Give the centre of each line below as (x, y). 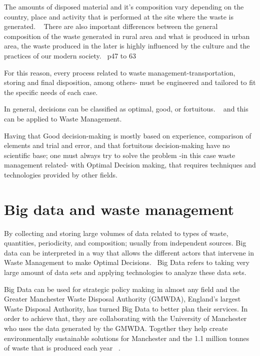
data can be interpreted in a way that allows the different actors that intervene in (129, 252)
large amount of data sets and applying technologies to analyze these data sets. (125, 272)
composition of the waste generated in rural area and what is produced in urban (127, 36)
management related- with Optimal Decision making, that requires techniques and (130, 165)
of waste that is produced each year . (62, 348)
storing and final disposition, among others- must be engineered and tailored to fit (130, 82)
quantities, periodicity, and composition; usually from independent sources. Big (125, 243)
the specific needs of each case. (51, 92)
